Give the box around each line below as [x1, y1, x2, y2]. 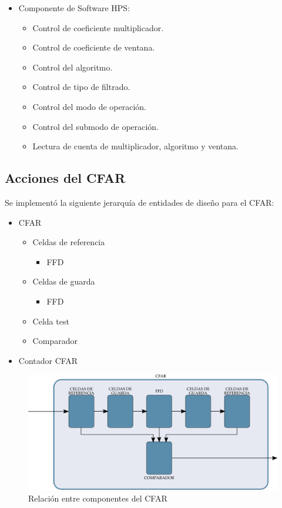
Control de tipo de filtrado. [32, 81, 130, 93]
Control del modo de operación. [32, 100, 146, 112]
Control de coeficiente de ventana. [32, 41, 155, 54]
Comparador [32, 335, 78, 347]
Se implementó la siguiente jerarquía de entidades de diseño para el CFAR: [5, 196, 274, 208]
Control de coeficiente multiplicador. [32, 21, 164, 34]
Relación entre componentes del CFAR [28, 492, 167, 504]
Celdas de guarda [32, 275, 95, 288]
